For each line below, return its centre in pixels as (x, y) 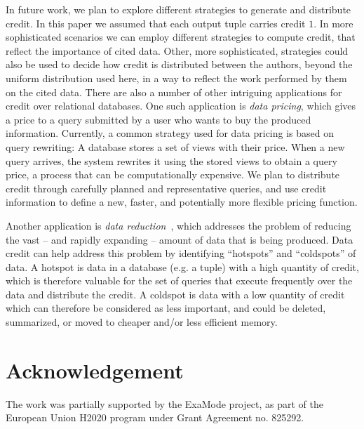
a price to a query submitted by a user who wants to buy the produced (159, 119)
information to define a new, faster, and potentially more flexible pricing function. (182, 202)
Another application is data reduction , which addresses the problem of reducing (178, 225)
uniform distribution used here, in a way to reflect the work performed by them (176, 78)
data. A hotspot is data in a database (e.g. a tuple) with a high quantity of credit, (182, 266)
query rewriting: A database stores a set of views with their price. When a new (175, 146)
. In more (333, 23)
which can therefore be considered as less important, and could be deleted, (166, 308)
